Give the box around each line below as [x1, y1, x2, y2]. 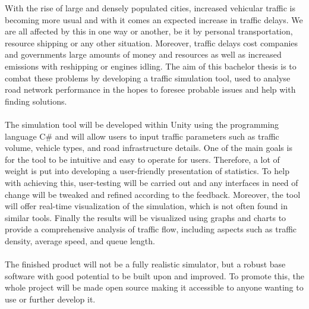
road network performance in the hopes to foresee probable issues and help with [5, 83, 296, 96]
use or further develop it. [5, 292, 96, 305]
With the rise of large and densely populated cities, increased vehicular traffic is [5, 2, 296, 14]
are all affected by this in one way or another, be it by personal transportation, [5, 25, 293, 37]
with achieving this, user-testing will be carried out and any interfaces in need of [5, 176, 298, 188]
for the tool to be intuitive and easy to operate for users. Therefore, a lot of [5, 153, 280, 165]
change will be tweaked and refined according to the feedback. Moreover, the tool [5, 188, 301, 200]
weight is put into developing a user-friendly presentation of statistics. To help [5, 165, 289, 177]
